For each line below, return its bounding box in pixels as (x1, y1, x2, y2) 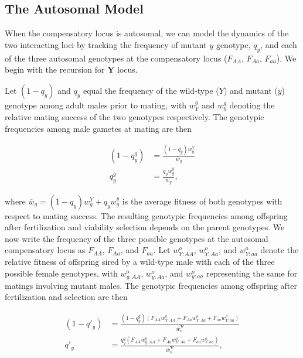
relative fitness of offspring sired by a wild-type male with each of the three (5, 255, 275, 268)
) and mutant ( (223, 84, 278, 96)
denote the (260, 244, 299, 256)
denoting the (229, 98, 275, 111)
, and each (260, 38, 297, 50)
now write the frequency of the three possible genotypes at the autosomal (5, 232, 268, 244)
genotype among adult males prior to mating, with (5, 98, 187, 111)
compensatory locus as (5, 244, 86, 256)
